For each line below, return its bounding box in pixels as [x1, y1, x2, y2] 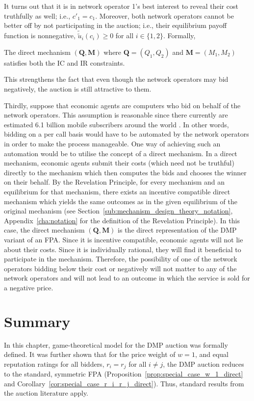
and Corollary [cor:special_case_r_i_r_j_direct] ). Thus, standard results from [4, 378, 244, 388]
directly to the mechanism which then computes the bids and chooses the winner [4, 167, 247, 177]
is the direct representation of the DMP [118, 225, 237, 235]
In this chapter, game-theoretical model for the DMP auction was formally [4, 339, 228, 350]
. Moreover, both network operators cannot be [95, 10, 234, 21]
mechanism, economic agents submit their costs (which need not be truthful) [4, 158, 234, 168]
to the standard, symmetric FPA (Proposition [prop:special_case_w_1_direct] [4, 369, 243, 379]
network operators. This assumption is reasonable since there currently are [4, 110, 228, 120]
